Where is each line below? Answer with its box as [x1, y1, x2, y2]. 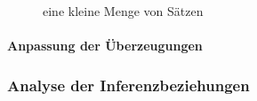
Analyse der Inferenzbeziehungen [7, 74, 250, 96]
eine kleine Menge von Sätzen [43, 2, 204, 19]
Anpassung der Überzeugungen [7, 36, 203, 55]
